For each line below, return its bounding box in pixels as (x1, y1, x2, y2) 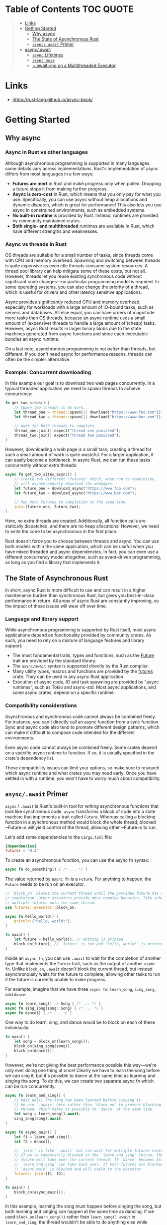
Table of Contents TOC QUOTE (5, 3, 134, 15)
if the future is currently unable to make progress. (5, 976, 107, 982)
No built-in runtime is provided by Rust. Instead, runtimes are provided (12, 212, 158, 218)
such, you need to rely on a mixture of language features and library (5, 637, 145, 643)
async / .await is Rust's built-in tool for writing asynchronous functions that (5, 803, 159, 809)
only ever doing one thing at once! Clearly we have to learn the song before (5, 1067, 160, 1073)
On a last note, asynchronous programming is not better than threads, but (5, 346, 156, 352)
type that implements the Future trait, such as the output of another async (5, 960, 156, 966)
